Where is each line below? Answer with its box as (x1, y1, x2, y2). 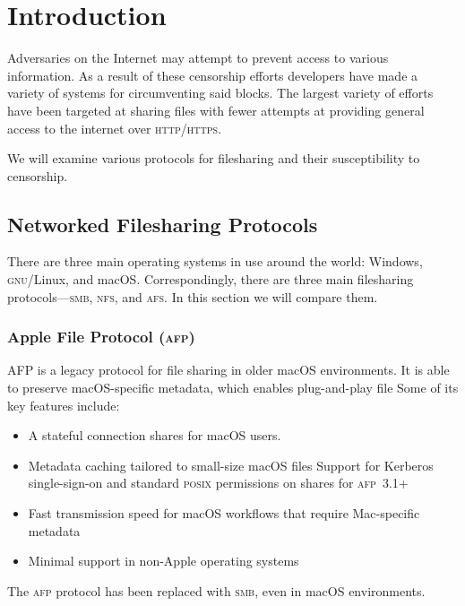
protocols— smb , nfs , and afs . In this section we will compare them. (7, 287, 378, 306)
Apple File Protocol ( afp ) (7, 325, 195, 348)
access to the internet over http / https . (7, 118, 222, 137)
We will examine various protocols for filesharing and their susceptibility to (7, 149, 420, 168)
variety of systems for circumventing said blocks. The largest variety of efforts (7, 83, 434, 102)
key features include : (7, 395, 120, 414)
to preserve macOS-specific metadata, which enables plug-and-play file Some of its (7, 378, 459, 397)
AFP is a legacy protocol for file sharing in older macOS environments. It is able (7, 360, 450, 379)
